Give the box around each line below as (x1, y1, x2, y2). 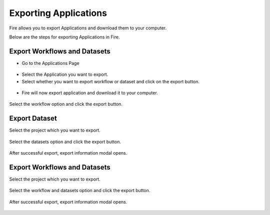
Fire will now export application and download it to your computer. (21, 90, 158, 96)
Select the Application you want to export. (21, 71, 108, 77)
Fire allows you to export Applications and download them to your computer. (9, 25, 167, 31)
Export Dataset (9, 114, 57, 123)
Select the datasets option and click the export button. (9, 139, 121, 145)
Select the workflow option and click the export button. (9, 101, 122, 107)
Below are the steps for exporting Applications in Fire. (9, 34, 120, 40)
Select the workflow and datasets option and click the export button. (9, 188, 150, 194)
